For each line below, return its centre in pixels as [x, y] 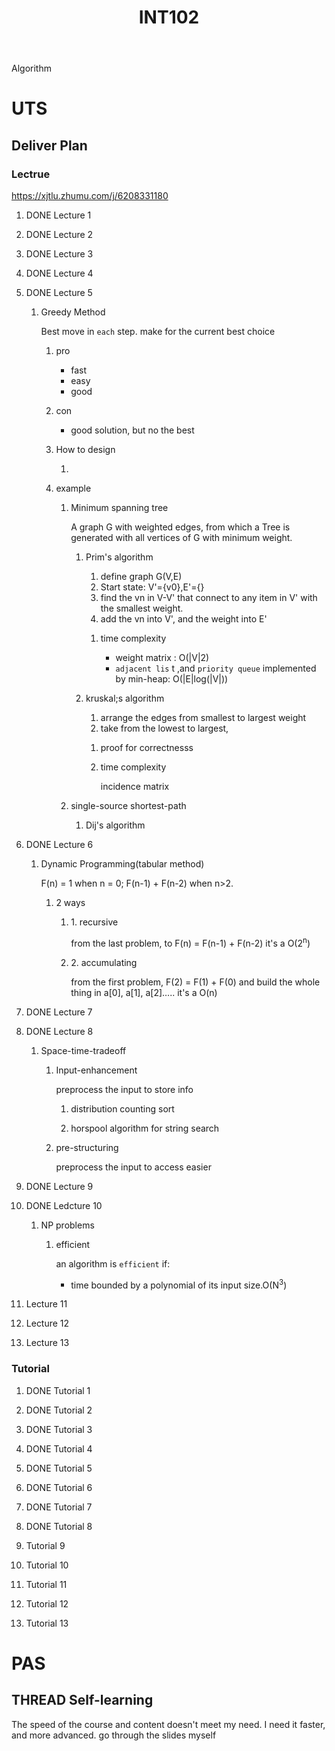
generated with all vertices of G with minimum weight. [181, 538]
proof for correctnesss [147, 748]
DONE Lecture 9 [59, 1186]
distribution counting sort [122, 1108]
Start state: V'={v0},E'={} [152, 587]
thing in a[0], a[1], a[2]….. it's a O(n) [144, 992]
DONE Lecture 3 [59, 254]
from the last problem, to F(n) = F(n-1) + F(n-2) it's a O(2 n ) [190, 942]
